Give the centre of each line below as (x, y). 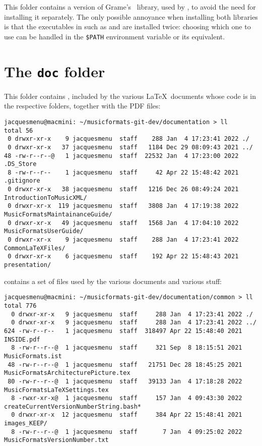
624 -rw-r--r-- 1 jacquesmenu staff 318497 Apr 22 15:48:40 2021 (123, 331)
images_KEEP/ (26, 424)
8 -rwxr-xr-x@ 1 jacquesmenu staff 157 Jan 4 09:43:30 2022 (127, 398)
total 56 (19, 130)
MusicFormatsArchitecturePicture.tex (67, 373)
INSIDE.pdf (22, 339)
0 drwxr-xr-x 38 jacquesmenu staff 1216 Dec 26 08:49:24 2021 (123, 189)
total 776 (20, 305)
